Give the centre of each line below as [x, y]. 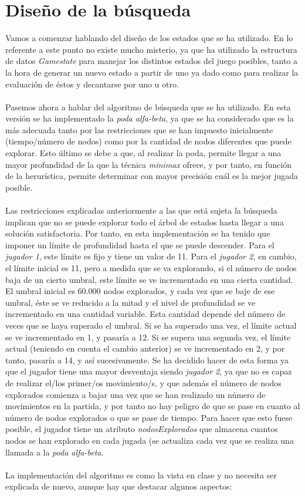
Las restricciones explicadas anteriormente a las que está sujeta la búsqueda [141, 210]
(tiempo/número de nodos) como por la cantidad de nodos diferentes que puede [148, 141]
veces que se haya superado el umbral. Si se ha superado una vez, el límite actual [151, 325]
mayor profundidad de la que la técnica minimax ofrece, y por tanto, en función [149, 164]
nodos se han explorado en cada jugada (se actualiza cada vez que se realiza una [150, 440]
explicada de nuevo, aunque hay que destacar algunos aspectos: [119, 486]
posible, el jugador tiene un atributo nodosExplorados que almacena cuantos [142, 429]
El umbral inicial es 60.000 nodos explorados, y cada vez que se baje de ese [140, 291]
